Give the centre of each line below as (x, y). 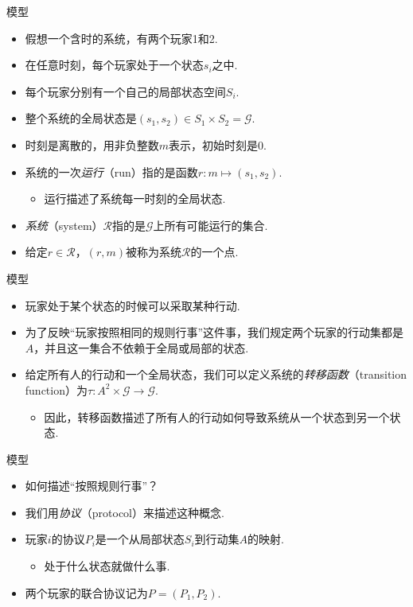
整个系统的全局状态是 (81, 118)
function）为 (56, 389)
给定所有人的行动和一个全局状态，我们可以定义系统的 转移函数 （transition (216, 374)
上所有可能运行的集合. (210, 225)
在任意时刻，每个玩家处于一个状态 (114, 65)
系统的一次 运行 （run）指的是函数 (111, 171)
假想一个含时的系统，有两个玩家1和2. (121, 38)
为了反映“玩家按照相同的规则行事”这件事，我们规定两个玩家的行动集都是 (214, 332)
